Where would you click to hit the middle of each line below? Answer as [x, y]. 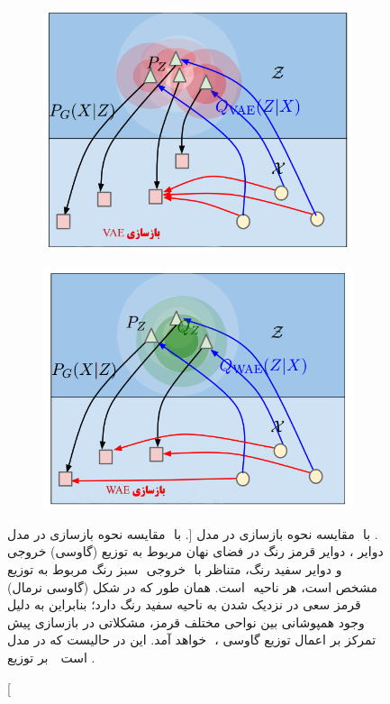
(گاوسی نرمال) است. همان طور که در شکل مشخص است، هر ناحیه [192, 586]
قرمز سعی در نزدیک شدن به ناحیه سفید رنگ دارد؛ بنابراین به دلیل [184, 604]
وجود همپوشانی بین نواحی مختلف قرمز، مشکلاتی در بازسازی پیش [186, 622]
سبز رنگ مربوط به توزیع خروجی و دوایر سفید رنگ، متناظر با [175, 568]
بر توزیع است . [51, 657]
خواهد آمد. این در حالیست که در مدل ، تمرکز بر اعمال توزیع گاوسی [192, 640]
